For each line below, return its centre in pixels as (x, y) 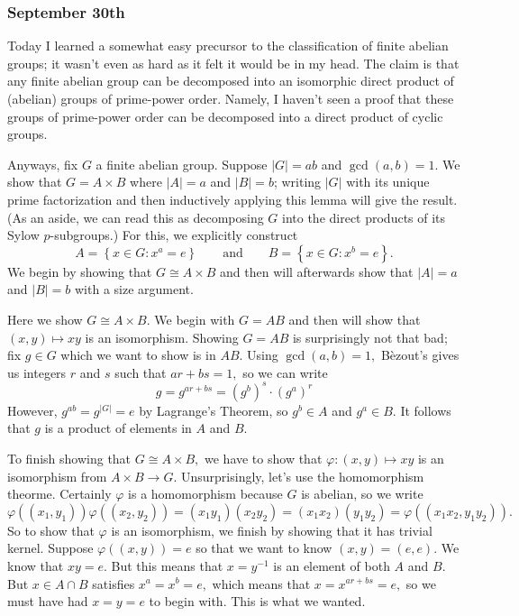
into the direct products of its (364, 217)
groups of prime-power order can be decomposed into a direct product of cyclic (225, 116)
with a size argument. (134, 289)
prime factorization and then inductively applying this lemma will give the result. (232, 199)
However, (32, 410)
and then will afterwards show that (317, 271)
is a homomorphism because (205, 494)
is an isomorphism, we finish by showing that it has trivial (272, 530)
